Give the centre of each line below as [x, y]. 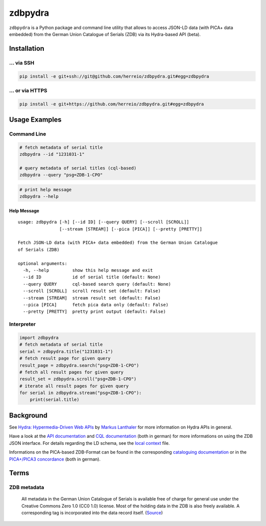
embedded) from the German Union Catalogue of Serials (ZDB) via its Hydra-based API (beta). [105, 34]
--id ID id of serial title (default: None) [92, 277]
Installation [27, 49]
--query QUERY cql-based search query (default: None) [97, 284]
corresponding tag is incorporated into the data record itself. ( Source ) [92, 513]
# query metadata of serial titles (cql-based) [78, 168]
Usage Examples [35, 120]
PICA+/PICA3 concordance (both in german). [55, 459]
